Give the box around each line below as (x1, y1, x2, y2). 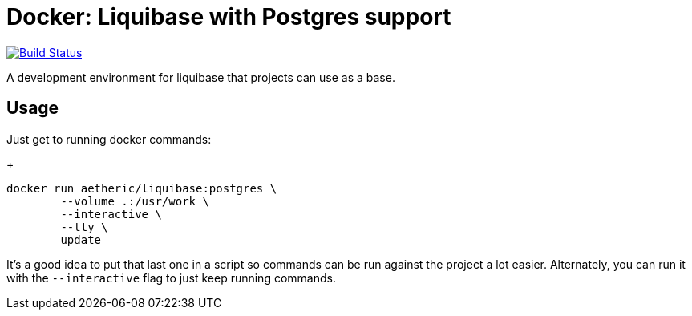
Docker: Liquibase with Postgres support (6, 3, 451, 30)
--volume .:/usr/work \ (60, 194, 209, 208)
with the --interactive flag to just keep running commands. (6, 270, 336, 285)
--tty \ (60, 220, 108, 233)
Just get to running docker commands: (6, 132, 212, 146)
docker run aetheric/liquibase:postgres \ (6, 181, 277, 195)
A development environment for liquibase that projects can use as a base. (6, 70, 395, 84)
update (60, 233, 102, 246)
